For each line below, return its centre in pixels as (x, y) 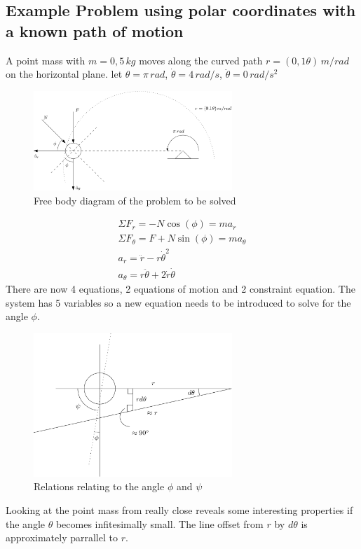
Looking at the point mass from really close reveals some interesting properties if (179, 510)
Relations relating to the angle (99, 486)
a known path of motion (95, 30)
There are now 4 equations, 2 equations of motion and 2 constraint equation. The (180, 289)
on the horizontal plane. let (64, 74)
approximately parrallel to (62, 537)
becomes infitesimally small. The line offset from (159, 523)
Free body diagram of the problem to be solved (135, 200)
